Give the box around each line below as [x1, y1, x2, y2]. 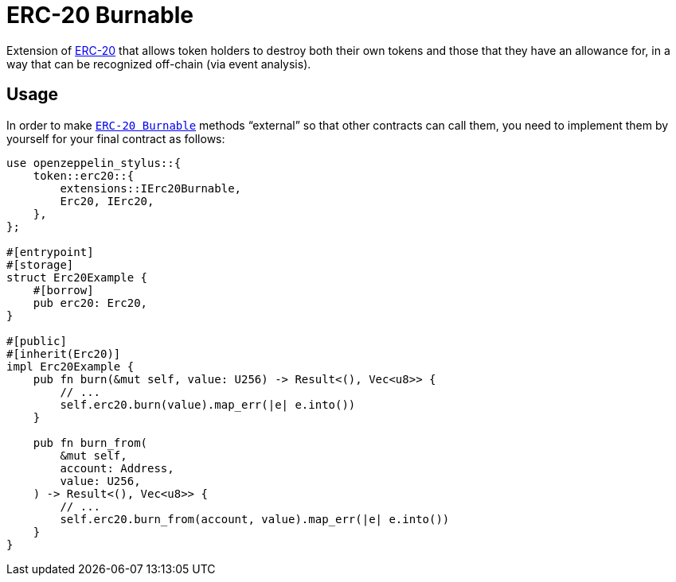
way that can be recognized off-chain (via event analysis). [6, 56, 311, 71]
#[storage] [6, 258, 74, 271]
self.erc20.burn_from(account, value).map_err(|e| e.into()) [60, 512, 450, 526]
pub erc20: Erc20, [33, 296, 148, 309]
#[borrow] [33, 283, 94, 297]
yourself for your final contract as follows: [6, 131, 225, 145]
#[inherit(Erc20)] [6, 347, 121, 360]
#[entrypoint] [6, 245, 94, 258]
